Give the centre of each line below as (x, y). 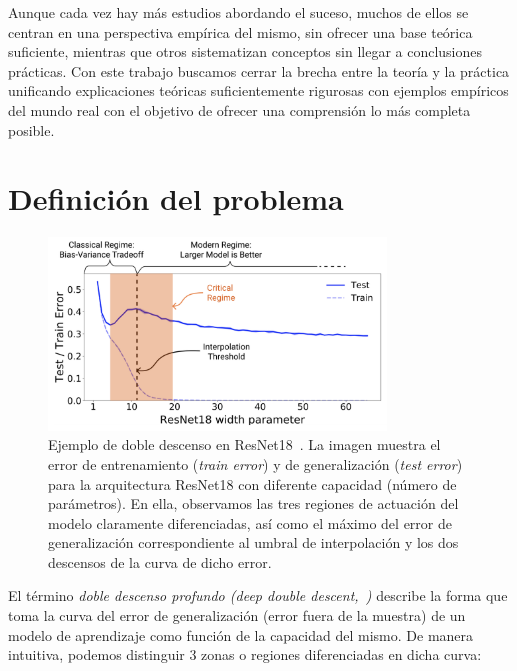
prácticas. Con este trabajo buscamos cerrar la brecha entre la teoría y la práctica (259, 70)
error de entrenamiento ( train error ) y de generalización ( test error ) (255, 463)
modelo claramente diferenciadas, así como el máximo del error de (250, 522)
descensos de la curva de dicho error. (160, 561)
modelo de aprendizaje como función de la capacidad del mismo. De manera (241, 634)
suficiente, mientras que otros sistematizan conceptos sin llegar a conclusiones (245, 51)
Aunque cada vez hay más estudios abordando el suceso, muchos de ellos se (238, 12)
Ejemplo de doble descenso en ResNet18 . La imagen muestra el (244, 444)
